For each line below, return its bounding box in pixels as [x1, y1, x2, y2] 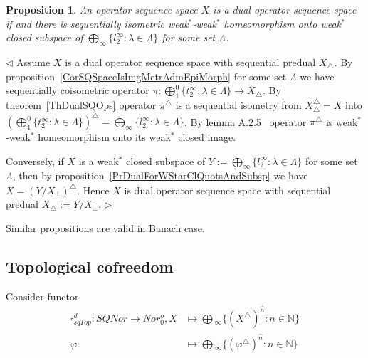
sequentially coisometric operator [6, 83, 149, 98]
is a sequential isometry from [175, 97, 302, 112]
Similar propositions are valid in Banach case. [6, 220, 205, 235]
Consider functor [6, 288, 79, 303]
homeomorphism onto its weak [38, 130, 171, 144]
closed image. [178, 130, 236, 144]
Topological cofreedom [6, 255, 174, 277]
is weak [325, 114, 358, 129]
